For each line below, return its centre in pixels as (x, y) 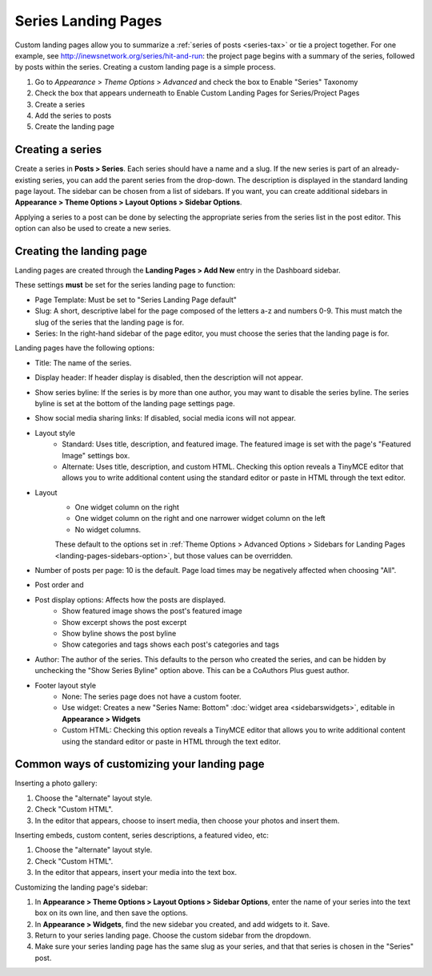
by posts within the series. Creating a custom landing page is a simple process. (145, 67)
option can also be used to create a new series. (93, 228)
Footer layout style (65, 685)
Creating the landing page (81, 251)
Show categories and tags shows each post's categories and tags (171, 644)
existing (28, 179)
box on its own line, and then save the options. (111, 913)
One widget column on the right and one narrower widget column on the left (200, 518)
